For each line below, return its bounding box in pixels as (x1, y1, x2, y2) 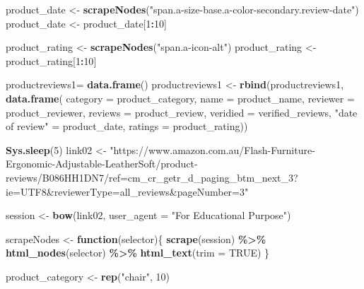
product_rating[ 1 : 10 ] (6, 53, 97, 68)
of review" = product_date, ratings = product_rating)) (6, 119, 248, 134)
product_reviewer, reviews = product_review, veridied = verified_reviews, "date (6, 105, 358, 119)
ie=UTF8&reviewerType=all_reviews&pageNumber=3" (6, 184, 249, 199)
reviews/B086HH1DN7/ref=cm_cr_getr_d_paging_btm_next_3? (6, 170, 298, 184)
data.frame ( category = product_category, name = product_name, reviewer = (6, 90, 355, 105)
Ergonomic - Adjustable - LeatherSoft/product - (6, 156, 198, 171)
